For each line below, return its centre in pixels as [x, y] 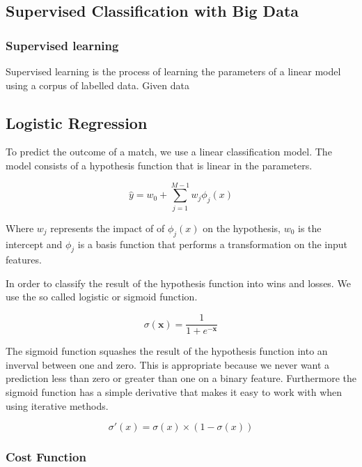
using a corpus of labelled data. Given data [97, 85]
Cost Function [46, 457]
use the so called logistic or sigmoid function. [102, 297]
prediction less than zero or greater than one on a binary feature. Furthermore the [181, 378]
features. [24, 260]
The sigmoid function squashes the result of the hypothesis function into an [167, 351]
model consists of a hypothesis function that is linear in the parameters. [159, 165]
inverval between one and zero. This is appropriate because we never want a [168, 364]
